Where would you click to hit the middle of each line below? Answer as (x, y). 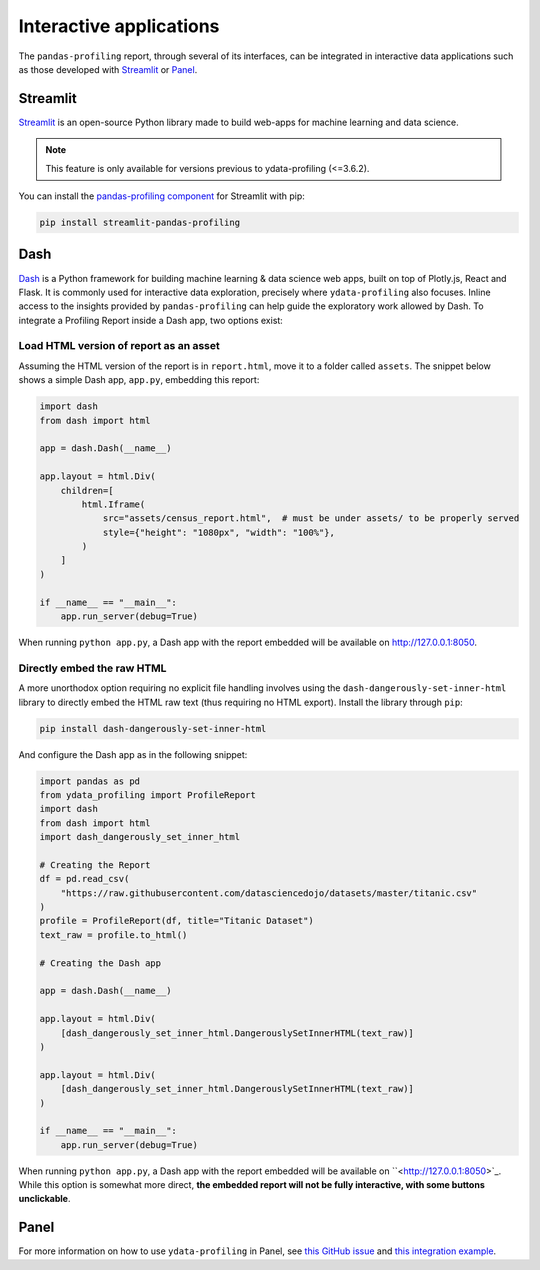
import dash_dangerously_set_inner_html (139, 837)
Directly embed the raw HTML (92, 668)
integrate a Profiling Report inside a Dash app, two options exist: (151, 320)
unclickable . (44, 1199)
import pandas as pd (89, 781)
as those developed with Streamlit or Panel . (108, 69)
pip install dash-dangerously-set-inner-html (153, 728)
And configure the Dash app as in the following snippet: (133, 754)
